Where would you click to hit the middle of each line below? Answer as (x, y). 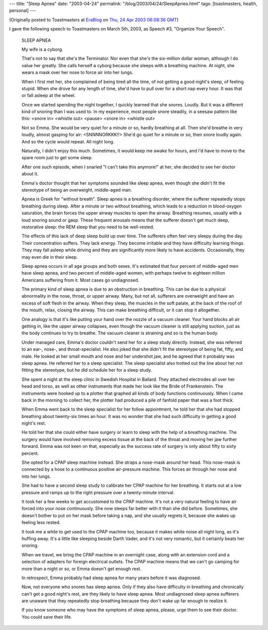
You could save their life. (47, 617)
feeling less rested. (41, 523)
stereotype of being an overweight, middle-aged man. (77, 190)
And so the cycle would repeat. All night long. (68, 141)
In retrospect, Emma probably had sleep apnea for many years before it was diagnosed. (111, 578)
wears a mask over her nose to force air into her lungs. (77, 73)
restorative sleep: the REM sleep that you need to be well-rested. (88, 227)
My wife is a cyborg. (42, 49)
